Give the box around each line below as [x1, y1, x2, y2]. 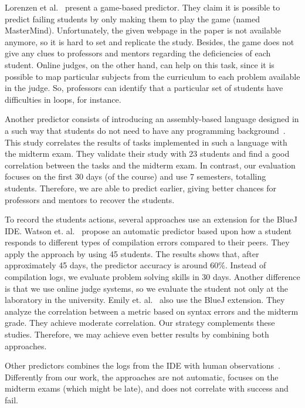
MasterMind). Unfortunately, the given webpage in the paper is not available [5, 24, 281, 36]
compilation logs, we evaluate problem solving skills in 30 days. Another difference [5, 271, 300, 283]
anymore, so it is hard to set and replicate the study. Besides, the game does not [5, 35, 294, 48]
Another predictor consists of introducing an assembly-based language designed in [5, 113, 299, 125]
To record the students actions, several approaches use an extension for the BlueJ [5, 213, 297, 225]
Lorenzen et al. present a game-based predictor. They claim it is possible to [5, 1, 280, 13]
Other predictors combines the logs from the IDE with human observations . [5, 359, 280, 372]
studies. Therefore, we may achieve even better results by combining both [5, 328, 269, 340]
